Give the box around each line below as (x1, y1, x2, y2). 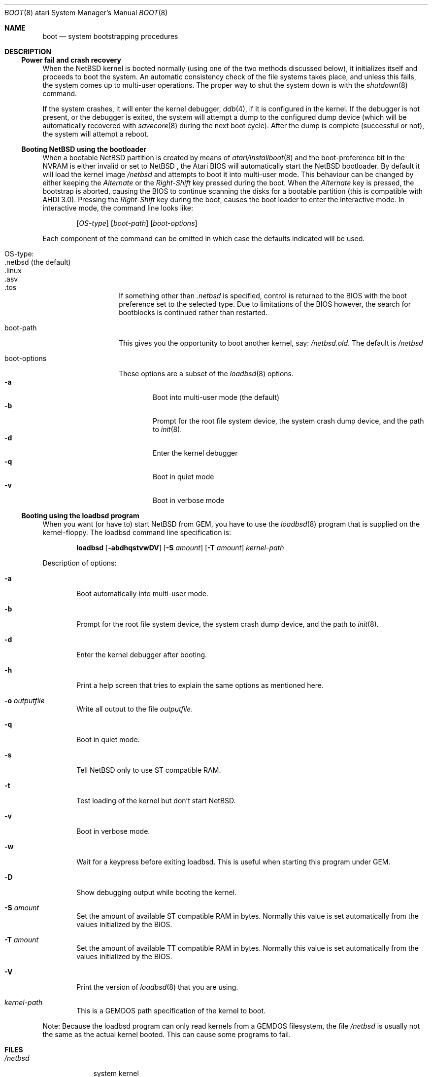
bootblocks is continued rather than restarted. (119, 308, 268, 317)
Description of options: (42, 559, 117, 567)
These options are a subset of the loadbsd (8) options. (119, 369, 294, 378)
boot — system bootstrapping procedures (42, 32, 178, 40)
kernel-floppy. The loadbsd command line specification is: (42, 528, 232, 537)
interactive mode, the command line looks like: (42, 204, 194, 212)
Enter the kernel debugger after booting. (76, 650, 207, 659)
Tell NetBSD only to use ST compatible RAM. (76, 766, 221, 774)
